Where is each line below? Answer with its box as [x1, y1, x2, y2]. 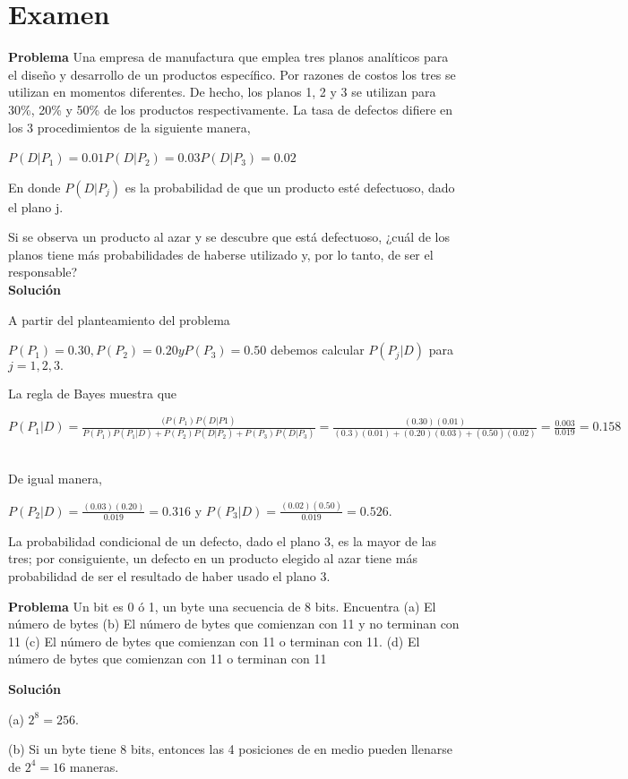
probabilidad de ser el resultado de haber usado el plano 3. [8, 566, 331, 585]
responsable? [8, 262, 78, 281]
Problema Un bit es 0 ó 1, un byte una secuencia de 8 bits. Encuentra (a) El [8, 596, 436, 615]
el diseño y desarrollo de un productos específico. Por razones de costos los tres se [8, 64, 456, 83]
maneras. [69, 757, 119, 775]
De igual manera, [8, 469, 102, 488]
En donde [8, 177, 61, 196]
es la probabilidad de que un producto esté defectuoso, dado [125, 177, 455, 196]
